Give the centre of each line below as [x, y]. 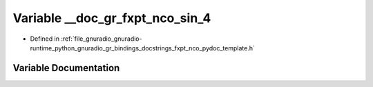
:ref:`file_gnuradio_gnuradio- [102, 39]
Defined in [45, 39]
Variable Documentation [66, 68]
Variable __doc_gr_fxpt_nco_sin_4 [112, 18]
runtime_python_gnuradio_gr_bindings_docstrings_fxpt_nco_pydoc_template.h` [142, 48]
